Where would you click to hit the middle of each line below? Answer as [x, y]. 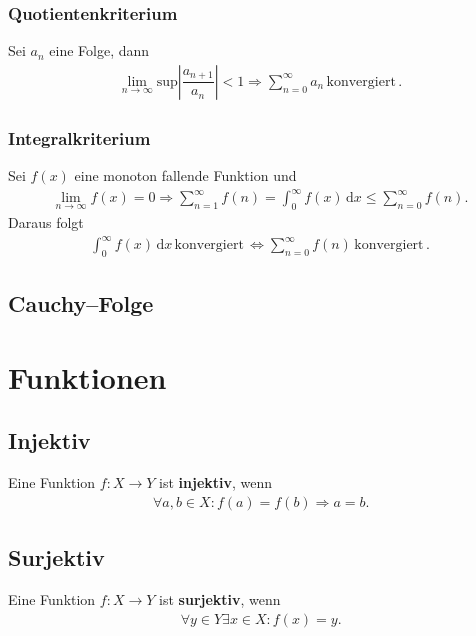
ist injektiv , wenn [216, 482]
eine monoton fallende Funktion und [185, 175]
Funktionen [87, 376]
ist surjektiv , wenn [220, 599]
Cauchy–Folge [81, 303]
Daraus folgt [46, 221]
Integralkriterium [79, 137]
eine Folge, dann [99, 50]
